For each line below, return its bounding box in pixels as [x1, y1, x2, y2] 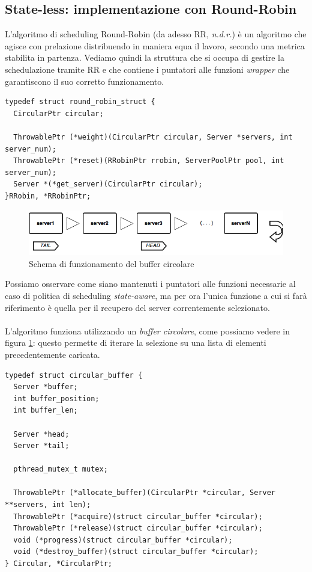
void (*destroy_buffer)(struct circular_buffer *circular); [13, 547, 259, 556]
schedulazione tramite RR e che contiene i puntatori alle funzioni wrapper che [5, 63, 290, 75]
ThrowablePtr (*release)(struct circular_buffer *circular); [13, 524, 263, 533]
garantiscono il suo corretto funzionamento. [5, 75, 164, 87]
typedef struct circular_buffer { [5, 371, 143, 380]
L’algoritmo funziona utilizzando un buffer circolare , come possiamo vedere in [5, 324, 290, 337]
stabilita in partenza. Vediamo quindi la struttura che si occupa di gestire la [5, 51, 284, 64]
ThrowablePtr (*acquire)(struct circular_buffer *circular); [13, 512, 263, 521]
